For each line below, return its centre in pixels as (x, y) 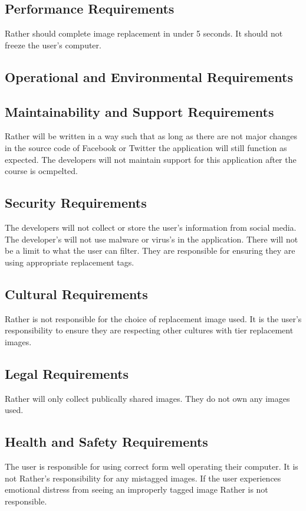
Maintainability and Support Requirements (139, 111)
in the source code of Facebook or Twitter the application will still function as (146, 147)
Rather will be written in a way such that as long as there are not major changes (151, 136)
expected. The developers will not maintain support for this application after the (151, 159)
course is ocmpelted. (41, 171)
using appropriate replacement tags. (70, 262)
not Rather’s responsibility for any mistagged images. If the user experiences (143, 478)
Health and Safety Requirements (106, 442)
